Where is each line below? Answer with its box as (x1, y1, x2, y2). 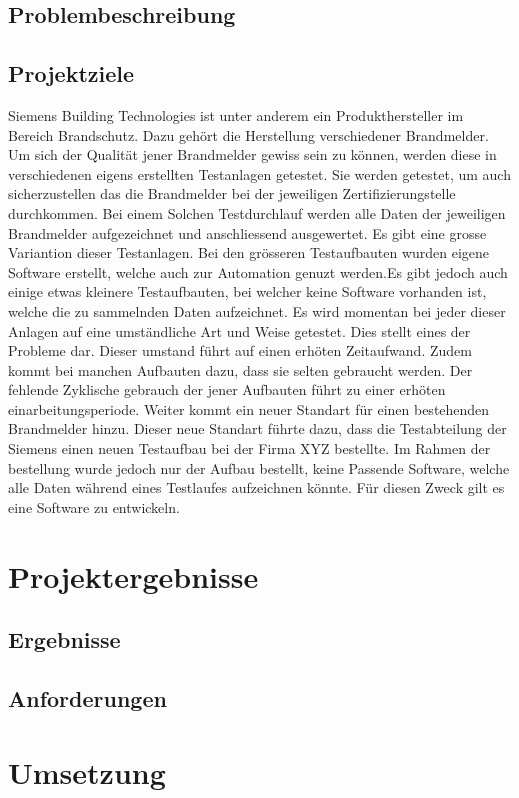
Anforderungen (8, 683, 167, 713)
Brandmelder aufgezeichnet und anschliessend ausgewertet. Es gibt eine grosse (8, 222, 487, 243)
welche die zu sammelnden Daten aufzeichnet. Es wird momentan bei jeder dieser (8, 300, 506, 321)
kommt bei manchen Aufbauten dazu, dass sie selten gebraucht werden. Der (8, 359, 473, 380)
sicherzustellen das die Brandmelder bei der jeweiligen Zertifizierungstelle (8, 183, 456, 204)
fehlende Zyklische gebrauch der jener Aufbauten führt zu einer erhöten (8, 379, 446, 400)
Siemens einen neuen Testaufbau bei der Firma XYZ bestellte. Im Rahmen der (8, 438, 491, 459)
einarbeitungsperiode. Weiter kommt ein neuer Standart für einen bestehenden (8, 398, 490, 419)
